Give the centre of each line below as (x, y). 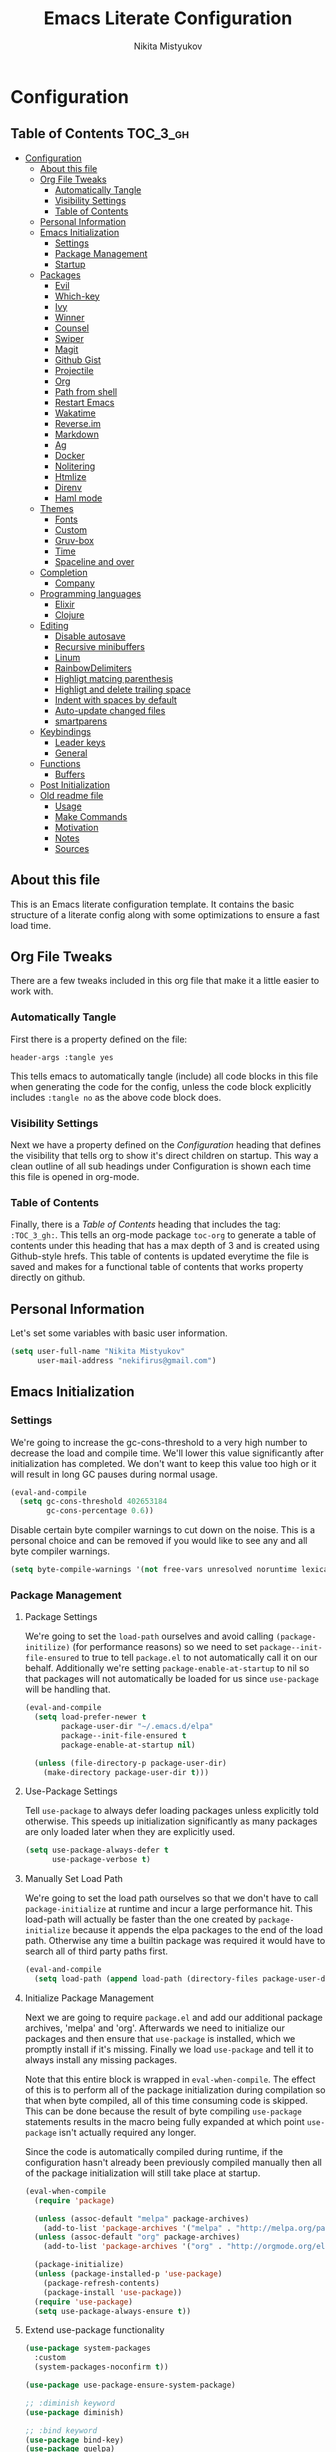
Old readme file (71, 795)
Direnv (68, 487)
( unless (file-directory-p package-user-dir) (130, 1763)
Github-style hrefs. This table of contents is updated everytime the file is (160, 1256)
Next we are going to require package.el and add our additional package (173, 2017)
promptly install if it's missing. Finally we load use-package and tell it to (169, 2049)
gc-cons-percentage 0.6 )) (100, 1511)
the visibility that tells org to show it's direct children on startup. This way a (164, 1155)
